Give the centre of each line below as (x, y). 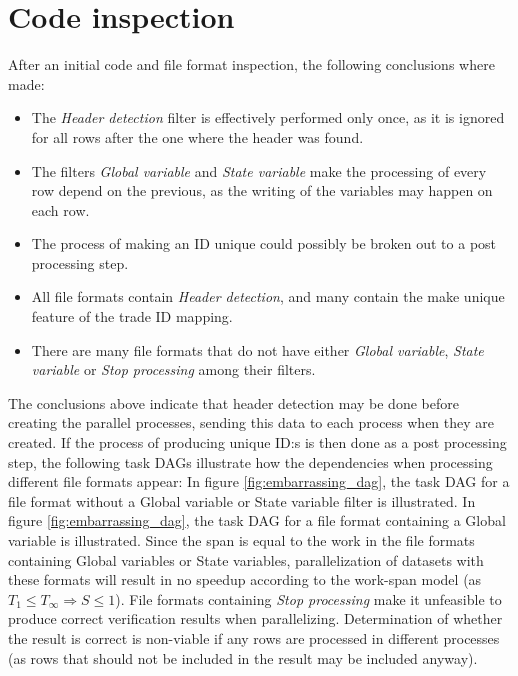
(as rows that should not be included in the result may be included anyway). (243, 657)
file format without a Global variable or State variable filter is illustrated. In (242, 500)
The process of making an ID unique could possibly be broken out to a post (264, 243)
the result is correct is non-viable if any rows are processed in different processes (254, 637)
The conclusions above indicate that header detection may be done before (233, 402)
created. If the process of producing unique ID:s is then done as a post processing (257, 442)
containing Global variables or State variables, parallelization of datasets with (246, 559)
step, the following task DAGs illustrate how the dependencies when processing (250, 461)
